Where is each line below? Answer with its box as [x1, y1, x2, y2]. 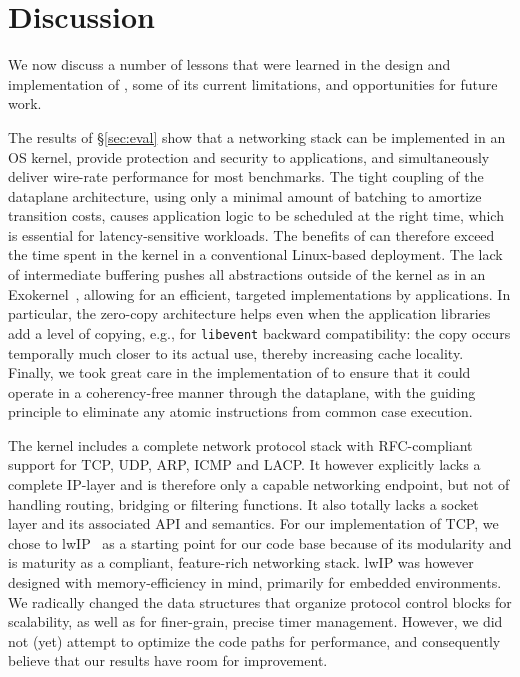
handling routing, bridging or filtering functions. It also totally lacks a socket [8, 493, 479, 514]
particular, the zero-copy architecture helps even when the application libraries [8, 303, 491, 324]
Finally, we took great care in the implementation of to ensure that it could [8, 362, 471, 383]
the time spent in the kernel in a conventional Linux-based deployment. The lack [8, 244, 503, 265]
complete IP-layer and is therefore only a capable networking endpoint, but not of [8, 474, 510, 495]
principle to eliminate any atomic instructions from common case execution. [8, 401, 473, 422]
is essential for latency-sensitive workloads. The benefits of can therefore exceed [8, 224, 495, 245]
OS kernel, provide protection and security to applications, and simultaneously [8, 146, 490, 167]
